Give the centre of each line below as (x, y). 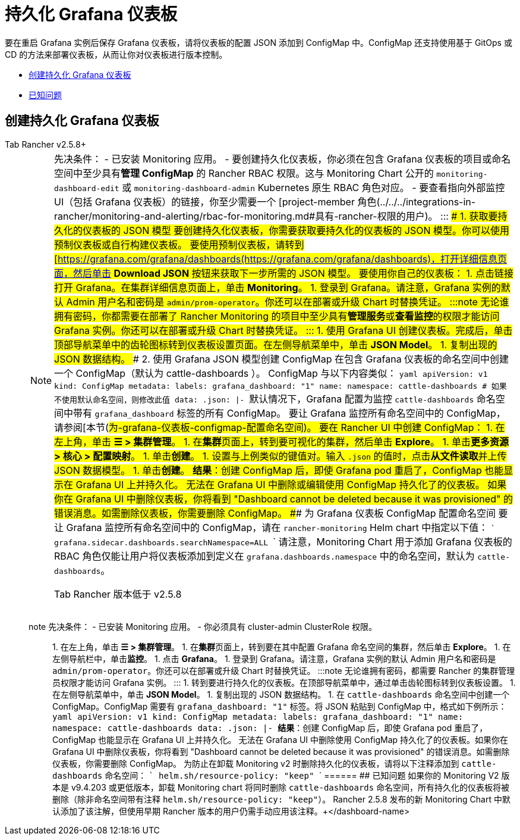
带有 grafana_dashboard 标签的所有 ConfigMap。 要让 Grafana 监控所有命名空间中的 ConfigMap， (289, 413)
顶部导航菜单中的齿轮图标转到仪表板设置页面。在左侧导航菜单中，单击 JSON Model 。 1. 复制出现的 (276, 344)
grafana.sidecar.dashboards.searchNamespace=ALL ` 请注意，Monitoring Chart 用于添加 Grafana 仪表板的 (283, 541)
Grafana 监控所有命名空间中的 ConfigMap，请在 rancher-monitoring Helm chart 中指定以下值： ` (281, 527)
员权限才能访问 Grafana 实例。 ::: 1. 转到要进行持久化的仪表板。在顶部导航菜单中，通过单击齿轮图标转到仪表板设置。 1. (284, 682)
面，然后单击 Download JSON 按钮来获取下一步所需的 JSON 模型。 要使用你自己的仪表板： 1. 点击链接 (284, 273)
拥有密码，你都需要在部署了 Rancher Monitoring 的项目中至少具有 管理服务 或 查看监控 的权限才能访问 (277, 316)
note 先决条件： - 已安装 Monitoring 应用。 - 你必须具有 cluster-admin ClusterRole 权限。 (203, 626)
